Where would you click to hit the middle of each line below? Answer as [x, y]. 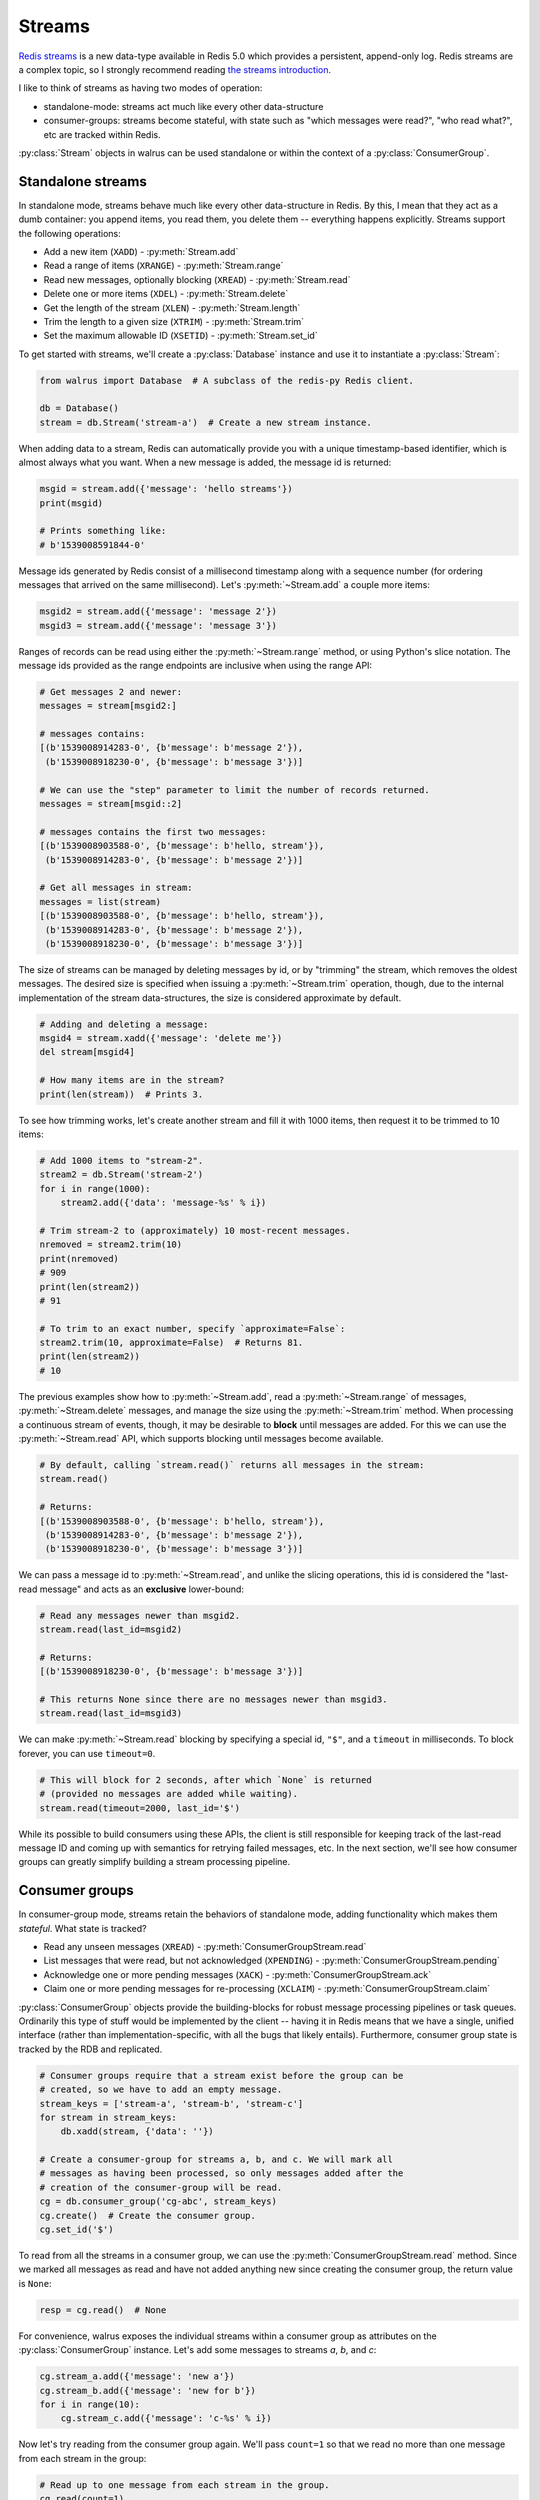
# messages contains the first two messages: [153, 831]
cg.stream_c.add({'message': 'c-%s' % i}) [166, 2418]
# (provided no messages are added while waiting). [169, 1794]
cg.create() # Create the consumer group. [148, 2215]
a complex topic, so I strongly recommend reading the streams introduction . [175, 69]
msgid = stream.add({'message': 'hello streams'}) [166, 489]
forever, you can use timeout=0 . [87, 1753]
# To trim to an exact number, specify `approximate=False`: [192, 1328]
